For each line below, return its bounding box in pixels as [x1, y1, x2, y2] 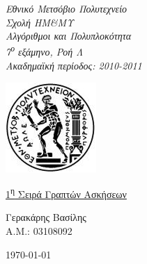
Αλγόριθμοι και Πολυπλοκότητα [6, 28, 132, 43]
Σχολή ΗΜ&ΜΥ [6, 15, 74, 29]
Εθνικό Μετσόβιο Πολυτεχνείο [6, 1, 127, 15]
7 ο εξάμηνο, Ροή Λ [6, 42, 83, 59]
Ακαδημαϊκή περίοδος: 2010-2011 [6, 58, 142, 73]
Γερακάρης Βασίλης [6, 210, 86, 224]
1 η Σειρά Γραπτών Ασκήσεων [6, 185, 127, 201]
